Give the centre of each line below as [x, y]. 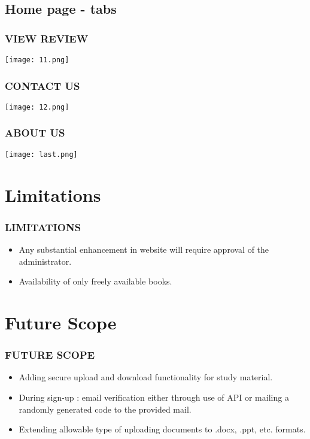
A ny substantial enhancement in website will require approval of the [144, 249]
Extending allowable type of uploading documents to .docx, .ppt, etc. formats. [162, 429]
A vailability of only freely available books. [95, 281]
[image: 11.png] [37, 60]
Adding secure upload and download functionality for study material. [146, 377]
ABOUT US [35, 133]
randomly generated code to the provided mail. [105, 409]
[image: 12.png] [37, 107]
